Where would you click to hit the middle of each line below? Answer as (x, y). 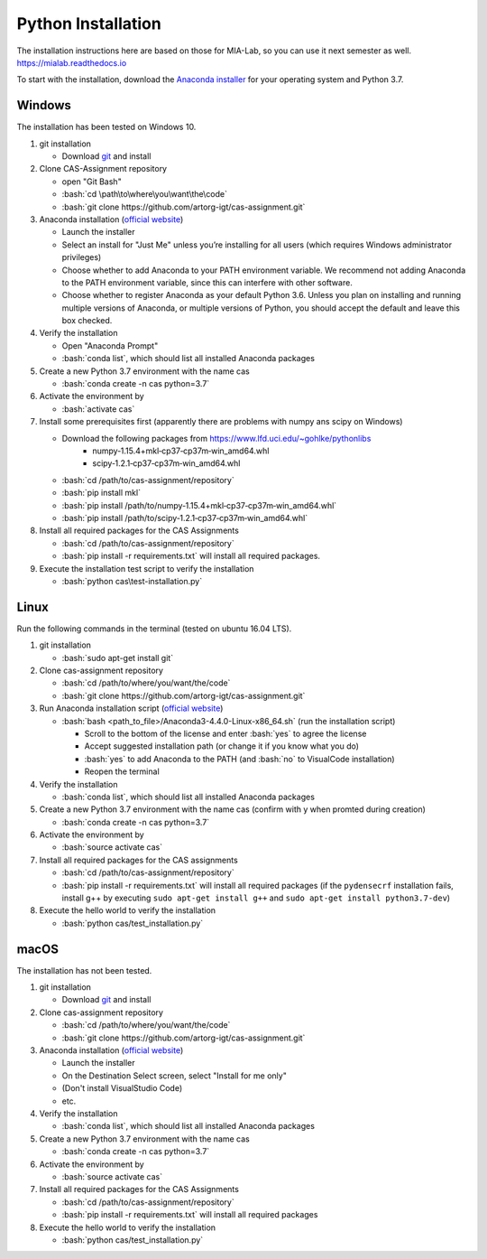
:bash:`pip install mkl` (101, 493)
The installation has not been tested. (84, 970)
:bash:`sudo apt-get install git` (118, 657)
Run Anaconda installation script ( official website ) (131, 708)
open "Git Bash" (92, 182)
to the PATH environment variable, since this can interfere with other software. (207, 282)
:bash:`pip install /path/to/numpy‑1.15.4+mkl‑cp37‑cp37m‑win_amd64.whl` (199, 505)
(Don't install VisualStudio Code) (122, 1088)
